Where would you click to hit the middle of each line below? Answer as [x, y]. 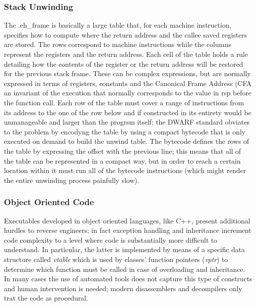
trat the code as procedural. [46, 298]
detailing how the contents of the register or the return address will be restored [124, 64]
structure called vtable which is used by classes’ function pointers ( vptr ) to [116, 259]
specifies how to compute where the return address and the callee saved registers [126, 34]
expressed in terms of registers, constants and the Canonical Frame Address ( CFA [128, 83]
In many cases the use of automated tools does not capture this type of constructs [128, 279]
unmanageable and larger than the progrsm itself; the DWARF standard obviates [127, 122]
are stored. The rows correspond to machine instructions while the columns [118, 44]
